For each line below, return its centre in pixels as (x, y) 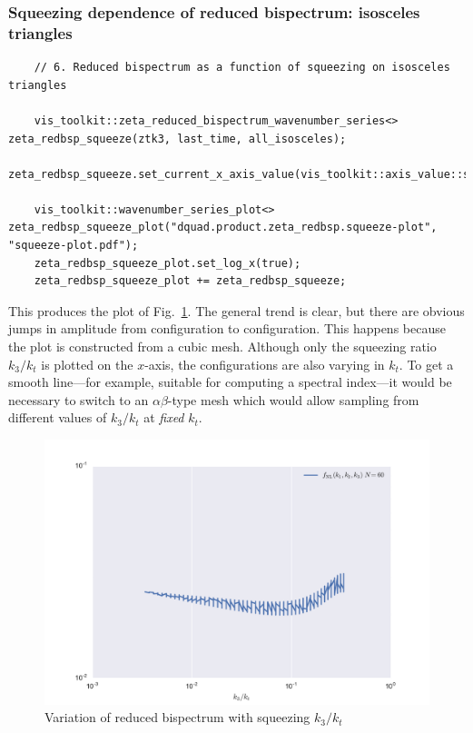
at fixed (164, 417)
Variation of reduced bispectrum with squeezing (177, 717)
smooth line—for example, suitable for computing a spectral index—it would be (230, 382)
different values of (58, 417)
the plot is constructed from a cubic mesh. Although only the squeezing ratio (222, 347)
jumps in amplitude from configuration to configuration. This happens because (227, 328)
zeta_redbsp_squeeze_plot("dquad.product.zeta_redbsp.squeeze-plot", (223, 228)
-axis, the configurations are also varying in (265, 364)
